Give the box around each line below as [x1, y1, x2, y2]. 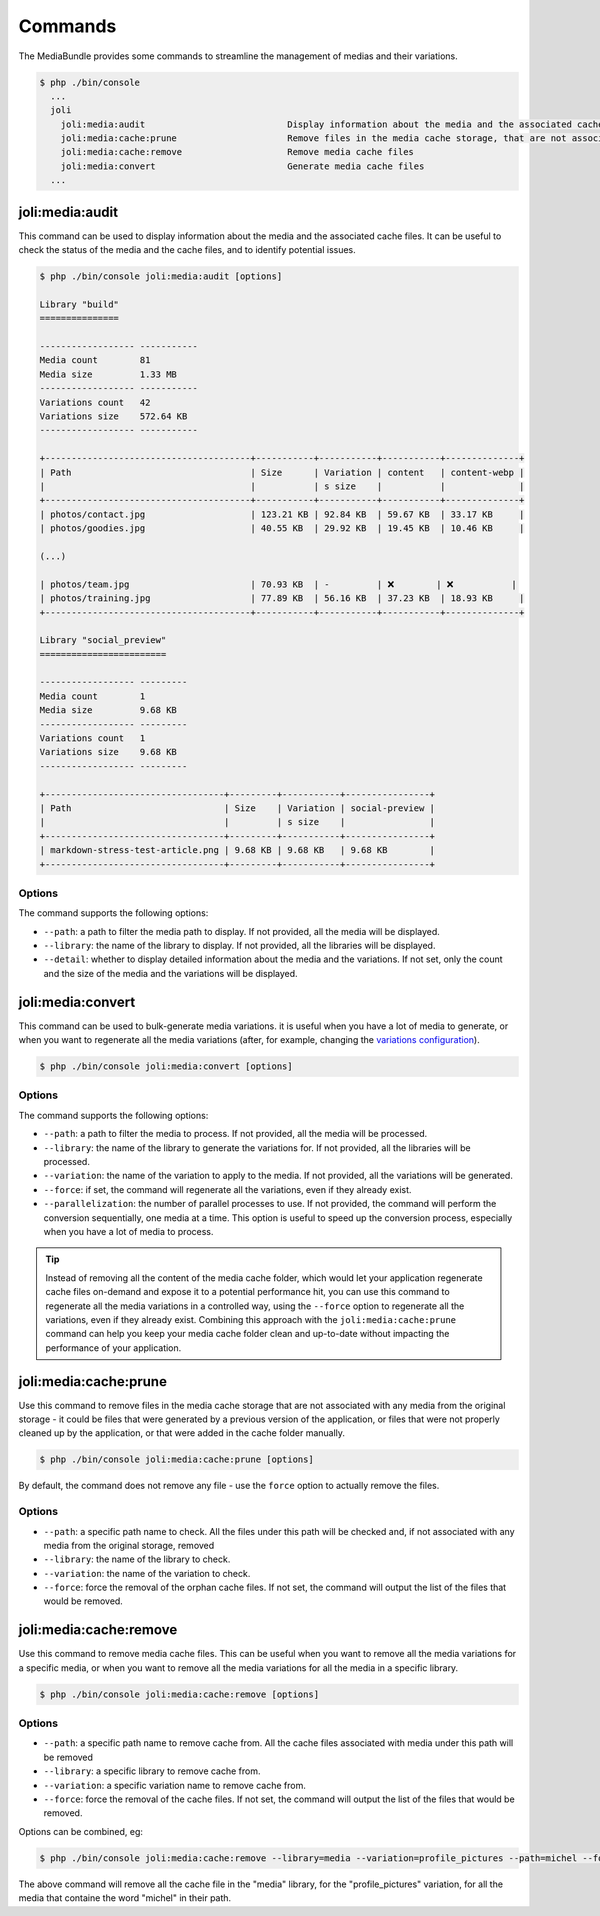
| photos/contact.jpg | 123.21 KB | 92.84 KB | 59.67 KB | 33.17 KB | [39, 508, 525, 520]
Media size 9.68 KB [39, 705, 177, 716]
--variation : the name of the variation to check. [43, 1567, 251, 1579]
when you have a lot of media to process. [43, 1225, 214, 1237]
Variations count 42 [39, 396, 151, 408]
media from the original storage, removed [43, 1539, 215, 1551]
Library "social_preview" [39, 635, 167, 646]
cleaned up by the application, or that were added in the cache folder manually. [18, 1427, 345, 1439]
